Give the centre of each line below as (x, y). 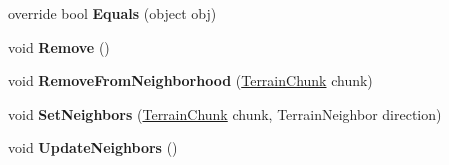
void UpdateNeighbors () (93, 147)
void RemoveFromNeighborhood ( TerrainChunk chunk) (190, 80)
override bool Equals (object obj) (112, 13)
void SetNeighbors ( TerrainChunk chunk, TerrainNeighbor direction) (225, 113)
